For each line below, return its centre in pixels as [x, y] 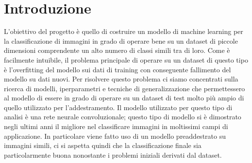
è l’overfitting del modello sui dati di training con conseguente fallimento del [118, 69]
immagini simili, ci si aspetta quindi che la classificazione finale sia [103, 145]
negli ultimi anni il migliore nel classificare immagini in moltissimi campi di [116, 126]
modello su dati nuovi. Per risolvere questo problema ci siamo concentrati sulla [121, 79]
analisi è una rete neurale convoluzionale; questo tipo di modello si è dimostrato [123, 117]
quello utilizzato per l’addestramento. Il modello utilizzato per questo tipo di [118, 107]
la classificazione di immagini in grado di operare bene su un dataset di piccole [121, 41]
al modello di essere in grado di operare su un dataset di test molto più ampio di [124, 98]
